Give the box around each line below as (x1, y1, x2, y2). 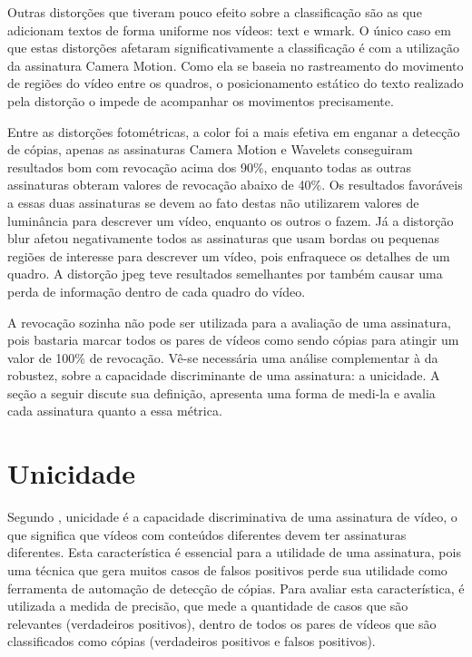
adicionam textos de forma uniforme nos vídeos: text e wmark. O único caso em (7, 20, 451, 39)
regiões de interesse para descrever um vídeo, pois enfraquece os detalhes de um (7, 246, 450, 265)
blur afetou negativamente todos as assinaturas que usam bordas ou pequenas (7, 229, 439, 248)
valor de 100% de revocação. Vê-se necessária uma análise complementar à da (7, 348, 438, 367)
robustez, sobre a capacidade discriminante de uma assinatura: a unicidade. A (7, 366, 440, 385)
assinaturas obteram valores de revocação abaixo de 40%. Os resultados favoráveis (7, 175, 463, 194)
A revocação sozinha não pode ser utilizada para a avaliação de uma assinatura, (7, 312, 451, 331)
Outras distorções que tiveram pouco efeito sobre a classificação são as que (7, 3, 422, 21)
